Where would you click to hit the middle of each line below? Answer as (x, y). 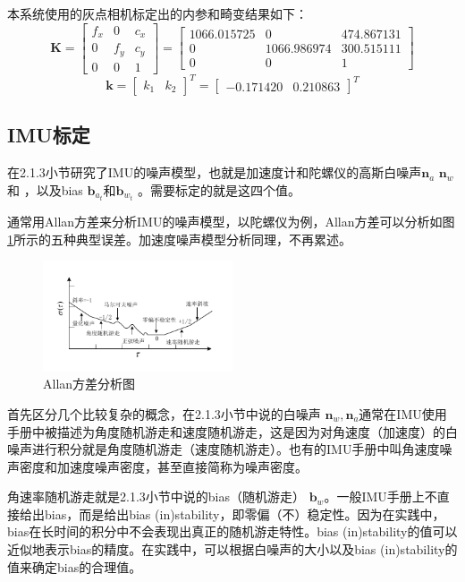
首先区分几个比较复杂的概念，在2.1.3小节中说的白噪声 (164, 413)
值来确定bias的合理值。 (75, 566)
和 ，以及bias (45, 189)
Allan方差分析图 (89, 384)
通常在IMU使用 (403, 413)
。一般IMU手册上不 (380, 496)
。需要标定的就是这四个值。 (220, 189)
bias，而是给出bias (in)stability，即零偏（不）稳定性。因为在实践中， (245, 514)
